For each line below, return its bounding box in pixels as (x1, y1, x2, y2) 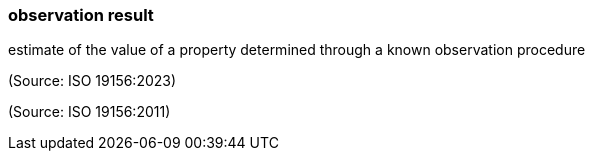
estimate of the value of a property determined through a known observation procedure (8, 41, 586, 59)
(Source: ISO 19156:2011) (8, 103, 171, 121)
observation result (8, 5, 154, 25)
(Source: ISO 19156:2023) (8, 72, 177, 90)
